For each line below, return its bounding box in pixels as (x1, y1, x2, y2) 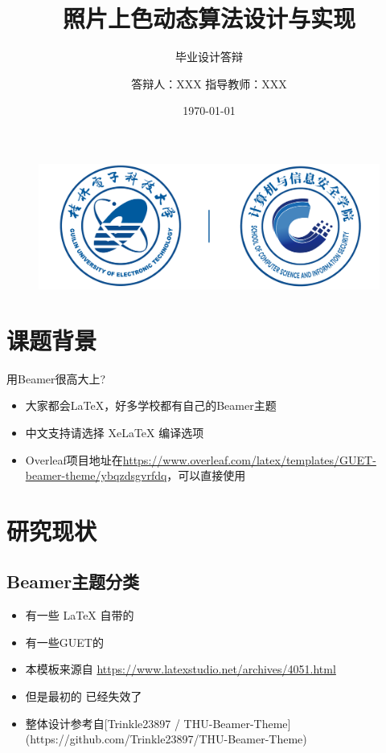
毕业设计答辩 (175, 48, 243, 65)
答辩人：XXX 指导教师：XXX (131, 75, 287, 92)
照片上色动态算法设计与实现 (62, 2, 355, 35)
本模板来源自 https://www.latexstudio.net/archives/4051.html (25, 661, 336, 677)
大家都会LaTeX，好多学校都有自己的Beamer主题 (25, 397, 277, 414)
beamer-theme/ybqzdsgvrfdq (25, 467, 167, 484)
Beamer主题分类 (6, 569, 140, 594)
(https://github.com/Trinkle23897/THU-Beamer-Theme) (25, 730, 307, 747)
